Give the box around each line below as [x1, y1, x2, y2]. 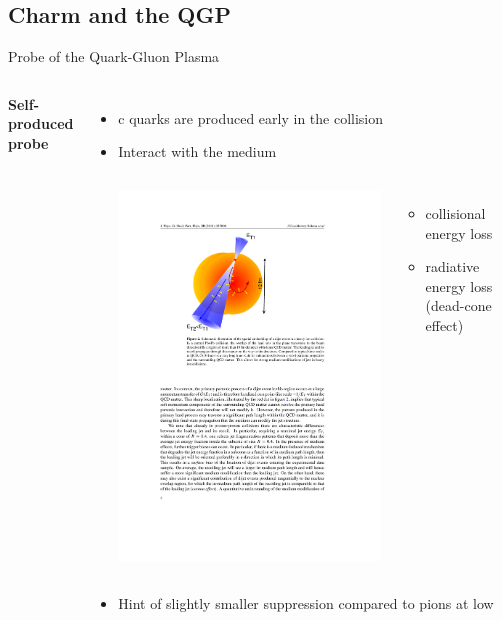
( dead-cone [425, 295, 492, 316]
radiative [425, 256, 480, 277]
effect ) [425, 314, 464, 335]
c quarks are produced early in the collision [118, 107, 384, 128]
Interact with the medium [118, 141, 277, 162]
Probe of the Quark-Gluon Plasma [8, 46, 220, 67]
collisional [425, 202, 486, 223]
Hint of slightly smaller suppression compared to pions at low [118, 592, 494, 613]
